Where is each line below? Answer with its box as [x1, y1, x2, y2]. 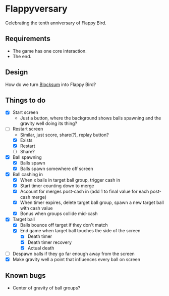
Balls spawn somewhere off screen [20, 165, 93, 172]
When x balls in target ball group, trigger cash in [20, 177, 121, 183]
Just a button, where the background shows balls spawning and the [20, 115, 161, 121]
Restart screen [12, 126, 43, 132]
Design [5, 68, 28, 76]
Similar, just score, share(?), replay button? [20, 132, 109, 138]
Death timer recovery [27, 239, 72, 245]
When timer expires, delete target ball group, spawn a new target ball [20, 199, 164, 205]
